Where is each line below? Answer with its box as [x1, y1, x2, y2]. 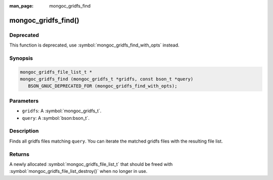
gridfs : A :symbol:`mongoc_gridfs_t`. [22, 108, 102, 114]
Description [9, 127, 39, 134]
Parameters [9, 97, 39, 104]
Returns [9, 151, 30, 158]
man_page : [9, 3, 34, 9]
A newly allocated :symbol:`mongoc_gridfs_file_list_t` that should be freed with [9, 161, 173, 167]
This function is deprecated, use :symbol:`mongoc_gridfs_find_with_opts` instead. [9, 42, 179, 48]
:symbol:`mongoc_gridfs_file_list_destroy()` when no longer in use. [9, 168, 148, 174]
